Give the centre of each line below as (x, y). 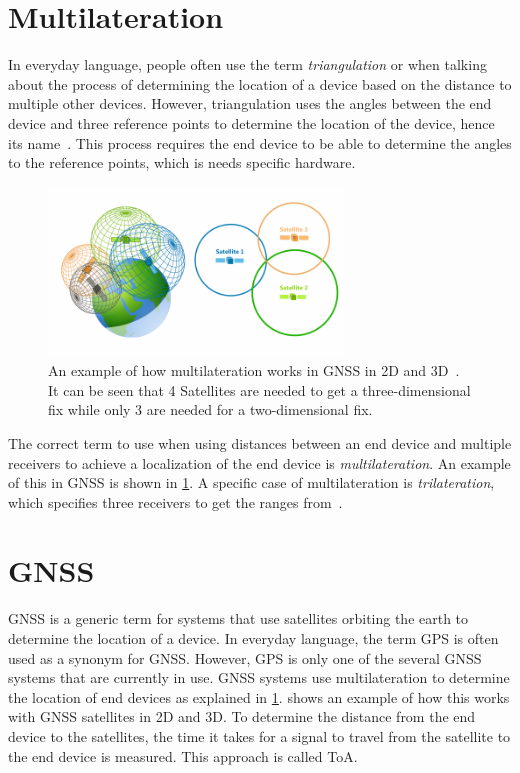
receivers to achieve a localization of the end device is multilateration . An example (259, 462)
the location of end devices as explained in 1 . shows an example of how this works (259, 696)
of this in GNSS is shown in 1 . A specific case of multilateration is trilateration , (251, 482)
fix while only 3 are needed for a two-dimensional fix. (210, 409)
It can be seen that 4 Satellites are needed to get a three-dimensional (259, 389)
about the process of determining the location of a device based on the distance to (260, 83)
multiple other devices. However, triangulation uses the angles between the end (250, 103)
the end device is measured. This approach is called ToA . (183, 755)
